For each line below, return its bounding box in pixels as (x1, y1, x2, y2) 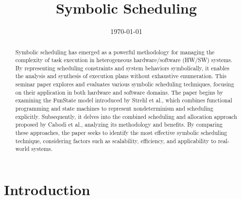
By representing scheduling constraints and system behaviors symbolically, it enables (15, 64, 229, 72)
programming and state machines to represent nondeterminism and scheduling (15, 104, 213, 113)
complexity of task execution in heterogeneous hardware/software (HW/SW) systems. (15, 56, 233, 64)
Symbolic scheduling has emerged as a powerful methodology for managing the (15, 48, 215, 56)
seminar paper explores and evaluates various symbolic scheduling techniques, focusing (15, 80, 234, 88)
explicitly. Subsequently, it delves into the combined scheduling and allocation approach (15, 112, 237, 120)
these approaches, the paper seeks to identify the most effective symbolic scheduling (15, 129, 227, 137)
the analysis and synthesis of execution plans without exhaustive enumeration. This (15, 72, 227, 80)
